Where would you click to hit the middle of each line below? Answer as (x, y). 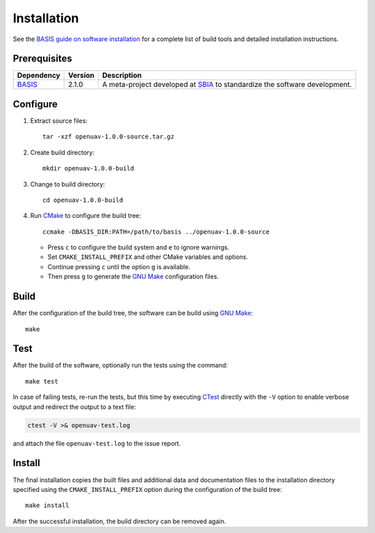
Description (122, 75)
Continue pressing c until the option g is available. (119, 266)
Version (82, 75)
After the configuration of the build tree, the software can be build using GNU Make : (133, 313)
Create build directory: (62, 152)
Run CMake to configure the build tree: (86, 216)
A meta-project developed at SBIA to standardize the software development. (227, 85)
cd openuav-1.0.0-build (83, 200)
